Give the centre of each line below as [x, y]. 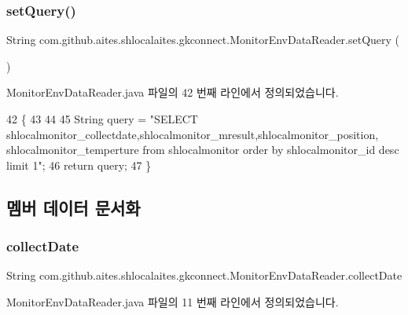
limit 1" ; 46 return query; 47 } [79, 165]
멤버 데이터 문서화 [74, 207]
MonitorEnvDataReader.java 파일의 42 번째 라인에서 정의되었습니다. [173, 92]
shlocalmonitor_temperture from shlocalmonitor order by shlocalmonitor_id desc [203, 150]
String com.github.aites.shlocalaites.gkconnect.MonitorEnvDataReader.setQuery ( [203, 40]
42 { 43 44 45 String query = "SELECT [102, 119]
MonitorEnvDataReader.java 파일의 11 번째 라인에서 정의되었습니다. [173, 301]
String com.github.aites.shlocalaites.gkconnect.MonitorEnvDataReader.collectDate [204, 275]
